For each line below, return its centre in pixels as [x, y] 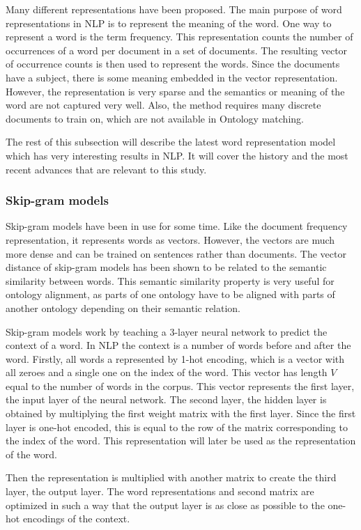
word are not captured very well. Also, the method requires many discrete [163, 105]
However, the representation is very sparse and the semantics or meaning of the [175, 91]
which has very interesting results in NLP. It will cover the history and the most [177, 155]
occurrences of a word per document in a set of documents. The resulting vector [177, 50]
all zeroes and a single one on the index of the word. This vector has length [167, 372]
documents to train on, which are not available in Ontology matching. [155, 118]
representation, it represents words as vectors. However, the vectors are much [170, 239]
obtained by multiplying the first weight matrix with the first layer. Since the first [181, 413]
